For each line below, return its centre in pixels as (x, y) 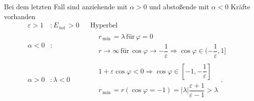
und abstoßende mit (179, 6)
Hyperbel (104, 26)
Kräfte (240, 6)
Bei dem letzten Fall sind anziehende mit (66, 6)
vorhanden (20, 16)
